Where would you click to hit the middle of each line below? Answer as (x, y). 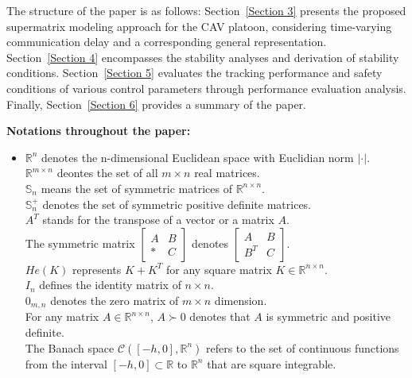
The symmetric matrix (80, 243)
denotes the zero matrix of (115, 300)
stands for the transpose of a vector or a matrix (158, 220)
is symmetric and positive (328, 316)
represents (97, 269)
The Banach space (70, 347)
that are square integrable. (272, 363)
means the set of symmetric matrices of (136, 188)
